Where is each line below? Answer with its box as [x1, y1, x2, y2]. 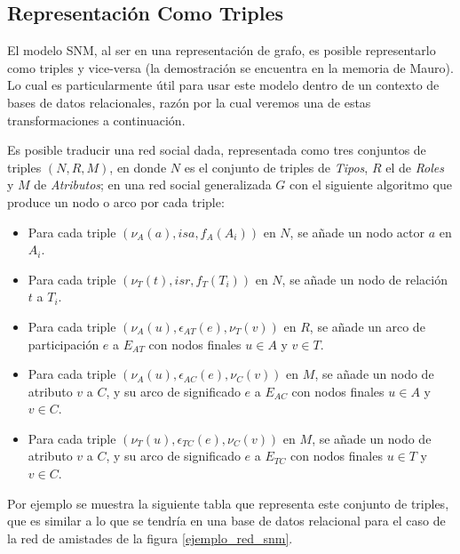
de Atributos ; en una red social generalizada [34, 175, 272, 194]
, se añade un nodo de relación [282, 269, 448, 288]
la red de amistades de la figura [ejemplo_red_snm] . [7, 528, 293, 547]
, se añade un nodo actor [289, 222, 424, 241]
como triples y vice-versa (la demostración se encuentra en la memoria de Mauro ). [7, 58, 454, 76]
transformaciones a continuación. [7, 110, 186, 129]
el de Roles [385, 157, 445, 176]
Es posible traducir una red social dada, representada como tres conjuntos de [7, 141, 426, 159]
